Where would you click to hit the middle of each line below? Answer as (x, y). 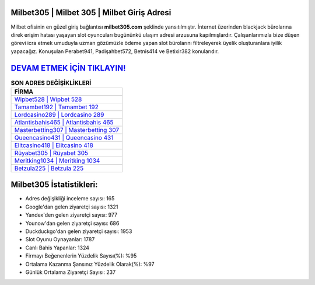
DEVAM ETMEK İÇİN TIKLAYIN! (68, 68)
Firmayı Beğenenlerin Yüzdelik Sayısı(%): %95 (81, 256)
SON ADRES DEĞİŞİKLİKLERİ (51, 83)
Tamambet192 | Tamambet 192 (56, 107)
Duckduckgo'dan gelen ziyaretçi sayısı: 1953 (79, 231)
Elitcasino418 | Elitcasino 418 (54, 145)
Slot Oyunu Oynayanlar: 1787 (60, 239)
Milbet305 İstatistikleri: (55, 185)
